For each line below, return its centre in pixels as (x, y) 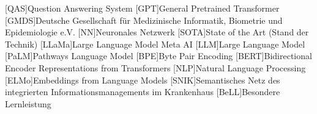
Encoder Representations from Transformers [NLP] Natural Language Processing (155, 67)
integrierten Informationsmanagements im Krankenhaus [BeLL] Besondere (143, 92)
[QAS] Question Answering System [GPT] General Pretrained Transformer (142, 8)
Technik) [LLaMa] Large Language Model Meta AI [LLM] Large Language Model (155, 44)
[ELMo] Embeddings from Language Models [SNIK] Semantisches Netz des (143, 80)
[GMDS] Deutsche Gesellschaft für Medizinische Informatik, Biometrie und (144, 20)
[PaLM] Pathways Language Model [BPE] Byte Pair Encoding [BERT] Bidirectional (158, 56)
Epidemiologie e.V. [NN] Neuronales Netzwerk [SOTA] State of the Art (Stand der (157, 32)
